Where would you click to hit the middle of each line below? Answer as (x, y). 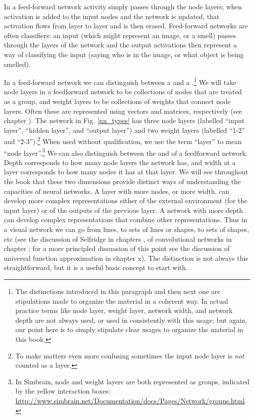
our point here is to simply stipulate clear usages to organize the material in (129, 329)
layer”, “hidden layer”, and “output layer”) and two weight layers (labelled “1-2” (125, 130)
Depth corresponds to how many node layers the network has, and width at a (120, 162)
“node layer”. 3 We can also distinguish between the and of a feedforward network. (126, 152)
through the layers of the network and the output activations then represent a (120, 45)
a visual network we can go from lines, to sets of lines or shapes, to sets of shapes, (127, 229)
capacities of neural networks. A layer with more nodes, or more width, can (117, 191)
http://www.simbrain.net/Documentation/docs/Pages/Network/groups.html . (131, 400)
